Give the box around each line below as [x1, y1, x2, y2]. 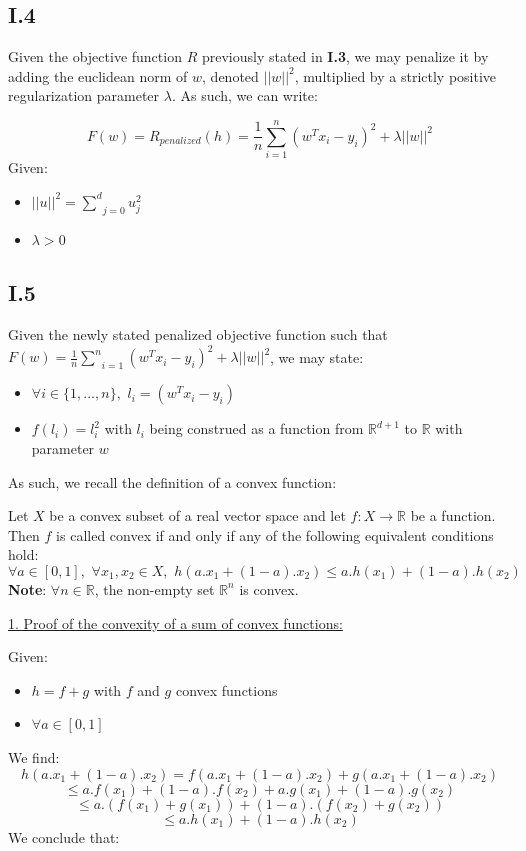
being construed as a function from [149, 418, 364, 439]
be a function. [410, 505, 496, 526]
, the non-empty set [94, 578, 215, 599]
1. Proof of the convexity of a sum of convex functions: [8, 612, 343, 633]
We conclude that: [8, 826, 120, 847]
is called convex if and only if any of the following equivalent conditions [56, 524, 494, 545]
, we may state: [270, 346, 364, 367]
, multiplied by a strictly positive [294, 65, 497, 86]
